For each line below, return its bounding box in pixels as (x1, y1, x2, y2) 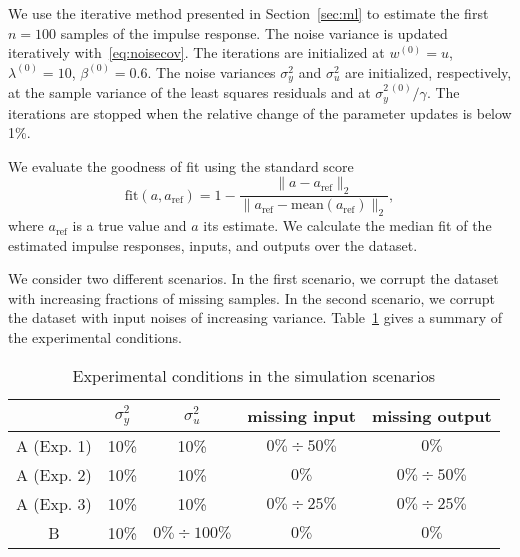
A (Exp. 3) (16, 491, 92, 515)
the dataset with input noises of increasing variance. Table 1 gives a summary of (8, 307, 503, 328)
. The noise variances (147, 61, 276, 82)
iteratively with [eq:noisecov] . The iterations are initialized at (8, 42, 385, 63)
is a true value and (72, 215, 187, 236)
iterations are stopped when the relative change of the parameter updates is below (8, 102, 512, 123)
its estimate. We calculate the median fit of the (203, 215, 492, 236)
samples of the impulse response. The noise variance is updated (60, 22, 448, 43)
